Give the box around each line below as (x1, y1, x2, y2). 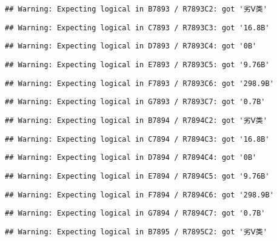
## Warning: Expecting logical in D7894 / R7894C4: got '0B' (5, 153, 257, 162)
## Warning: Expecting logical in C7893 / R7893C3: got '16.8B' (5, 23, 270, 32)
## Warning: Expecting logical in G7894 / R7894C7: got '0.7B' (5, 209, 265, 218)
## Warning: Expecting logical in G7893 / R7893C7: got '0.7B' (5, 97, 265, 107)
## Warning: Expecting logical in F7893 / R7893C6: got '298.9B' (5, 79, 274, 88)
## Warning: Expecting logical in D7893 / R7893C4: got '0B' (5, 42, 257, 51)
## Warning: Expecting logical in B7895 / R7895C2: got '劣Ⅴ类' (5, 227, 267, 236)
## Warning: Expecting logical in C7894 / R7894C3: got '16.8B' (5, 134, 270, 144)
